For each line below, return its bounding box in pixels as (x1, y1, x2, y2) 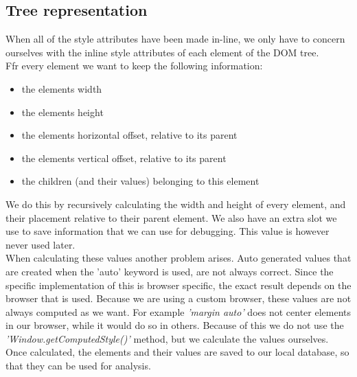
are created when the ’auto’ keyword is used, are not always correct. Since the (5, 264, 334, 278)
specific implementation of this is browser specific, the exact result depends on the (5, 277, 352, 292)
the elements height (21, 104, 104, 119)
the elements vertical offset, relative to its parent (21, 150, 227, 165)
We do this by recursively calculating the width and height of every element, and (5, 196, 346, 211)
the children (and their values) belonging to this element (21, 174, 260, 188)
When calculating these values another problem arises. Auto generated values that (5, 251, 352, 265)
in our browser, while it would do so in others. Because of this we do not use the (5, 318, 344, 332)
